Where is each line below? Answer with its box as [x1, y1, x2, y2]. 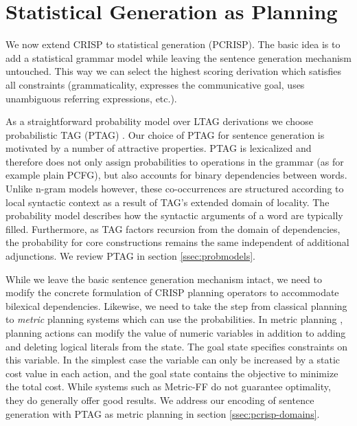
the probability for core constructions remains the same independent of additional [5, 235, 349, 249]
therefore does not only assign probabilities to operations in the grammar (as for [5, 154, 344, 168]
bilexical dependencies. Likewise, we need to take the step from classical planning [5, 298, 347, 313]
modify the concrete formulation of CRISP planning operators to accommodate [5, 285, 339, 300]
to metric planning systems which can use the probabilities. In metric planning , [5, 312, 343, 326]
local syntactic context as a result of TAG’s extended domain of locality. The [5, 194, 330, 209]
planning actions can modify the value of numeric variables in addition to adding [5, 326, 346, 339]
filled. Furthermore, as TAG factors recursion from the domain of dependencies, [5, 221, 341, 236]
